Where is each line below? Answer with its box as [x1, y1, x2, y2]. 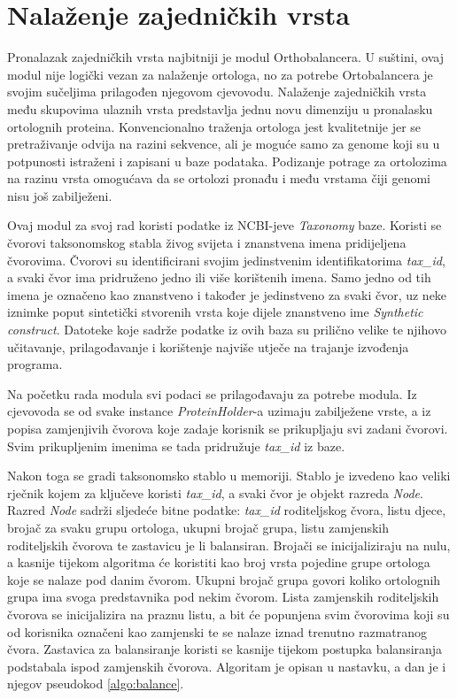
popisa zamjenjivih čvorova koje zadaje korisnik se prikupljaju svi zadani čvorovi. [7, 419, 448, 437]
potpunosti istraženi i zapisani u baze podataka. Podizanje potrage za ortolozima [7, 151, 447, 170]
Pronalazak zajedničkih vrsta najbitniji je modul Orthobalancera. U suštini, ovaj [7, 48, 445, 66]
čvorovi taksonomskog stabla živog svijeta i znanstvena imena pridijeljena [7, 234, 407, 252]
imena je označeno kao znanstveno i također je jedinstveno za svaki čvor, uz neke [7, 285, 447, 303]
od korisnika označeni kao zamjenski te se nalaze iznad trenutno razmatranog [7, 622, 428, 641]
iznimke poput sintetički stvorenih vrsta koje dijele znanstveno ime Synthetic [7, 303, 423, 321]
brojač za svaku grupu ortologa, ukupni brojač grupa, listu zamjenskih [7, 518, 390, 536]
